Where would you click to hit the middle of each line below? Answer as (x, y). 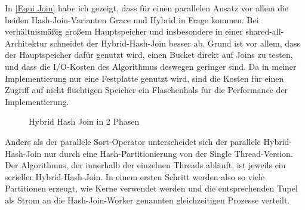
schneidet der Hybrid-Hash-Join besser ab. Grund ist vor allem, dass (175, 43)
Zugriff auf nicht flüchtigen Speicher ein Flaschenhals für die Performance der (147, 90)
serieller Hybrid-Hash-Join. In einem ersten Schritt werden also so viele (135, 176)
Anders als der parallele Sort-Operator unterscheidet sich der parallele (133, 141)
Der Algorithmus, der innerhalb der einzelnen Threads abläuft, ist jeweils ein (145, 165)
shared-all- (265, 31)
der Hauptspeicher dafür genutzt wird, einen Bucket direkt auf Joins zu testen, (149, 55)
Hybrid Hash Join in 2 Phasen (84, 121)
